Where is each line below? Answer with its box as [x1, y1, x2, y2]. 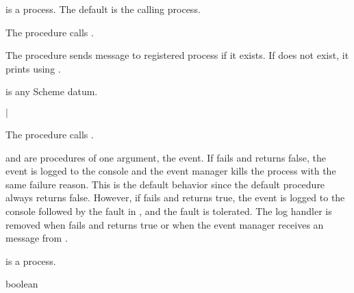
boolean [5, 277, 38, 291]
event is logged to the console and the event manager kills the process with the [5, 164, 336, 178]
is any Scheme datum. [5, 84, 98, 99]
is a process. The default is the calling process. [5, 2, 201, 16]
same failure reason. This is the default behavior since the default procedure [5, 177, 325, 191]
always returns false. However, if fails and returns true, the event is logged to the [5, 190, 345, 205]
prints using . [5, 61, 61, 75]
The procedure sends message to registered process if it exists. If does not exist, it [5, 48, 349, 62]
